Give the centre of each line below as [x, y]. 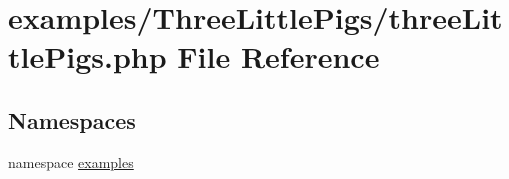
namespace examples [71, 161]
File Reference [278, 56]
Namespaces [72, 119]
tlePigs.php [87, 56]
